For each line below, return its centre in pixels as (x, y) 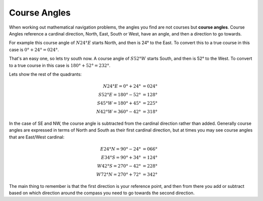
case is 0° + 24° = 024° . (34, 50)
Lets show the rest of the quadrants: (46, 74)
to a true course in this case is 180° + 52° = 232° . (60, 65)
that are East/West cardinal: (37, 137)
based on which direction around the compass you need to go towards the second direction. (102, 193)
